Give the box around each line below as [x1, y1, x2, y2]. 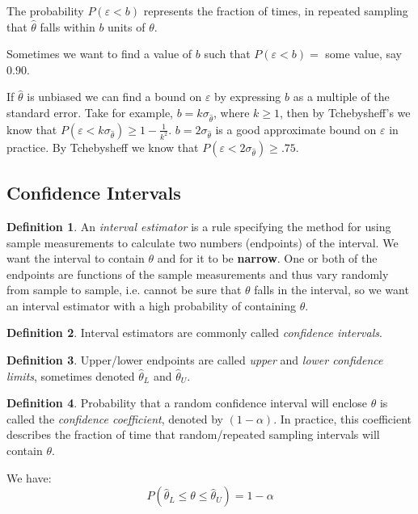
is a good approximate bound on [215, 120, 377, 137]
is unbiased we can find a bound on [27, 88, 202, 105]
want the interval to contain [6, 250, 145, 267]
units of [108, 18, 146, 35]
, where [213, 103, 250, 120]
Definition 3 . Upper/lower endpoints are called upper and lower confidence [6, 352, 383, 369]
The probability [6, 2, 84, 19]
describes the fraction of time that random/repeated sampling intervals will [6, 426, 380, 443]
